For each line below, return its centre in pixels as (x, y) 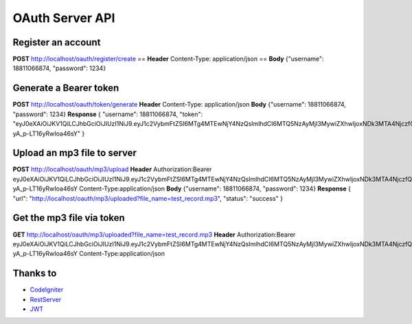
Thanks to (35, 273)
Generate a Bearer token (66, 88)
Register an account (57, 42)
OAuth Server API (64, 18)
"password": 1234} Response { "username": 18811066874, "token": (108, 114)
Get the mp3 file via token (69, 218)
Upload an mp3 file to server (75, 153)
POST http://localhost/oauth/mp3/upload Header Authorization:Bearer (112, 169)
